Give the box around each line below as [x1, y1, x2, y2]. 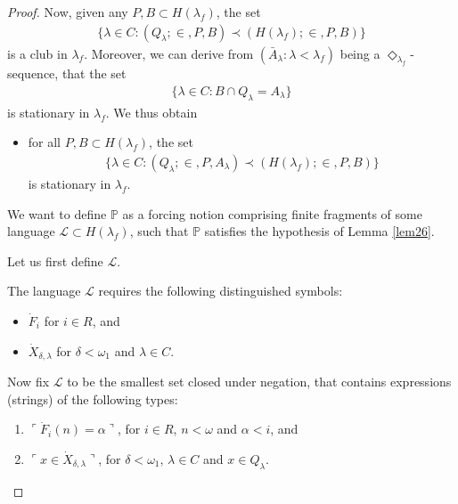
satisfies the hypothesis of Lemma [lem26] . [204, 222, 435, 240]
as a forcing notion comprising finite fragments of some [122, 204, 422, 223]
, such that [129, 222, 189, 240]
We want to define [7, 204, 107, 223]
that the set [61, 64, 127, 83]
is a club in [7, 44, 68, 62]
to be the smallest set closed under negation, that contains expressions [67, 372, 452, 391]
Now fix [7, 372, 50, 391]
